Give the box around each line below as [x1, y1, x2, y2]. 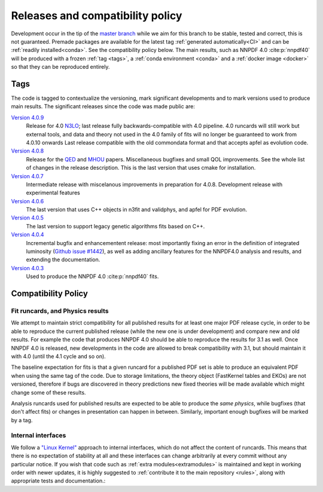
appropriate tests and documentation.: [11, 477, 106, 484]
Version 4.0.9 [11, 114, 44, 121]
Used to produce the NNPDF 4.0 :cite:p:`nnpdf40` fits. [26, 273, 159, 280]
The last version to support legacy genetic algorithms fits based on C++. [26, 222, 205, 230]
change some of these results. [11, 389, 86, 396]
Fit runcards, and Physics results [11, 307, 109, 315]
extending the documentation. [26, 256, 100, 263]
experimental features [26, 189, 80, 197]
